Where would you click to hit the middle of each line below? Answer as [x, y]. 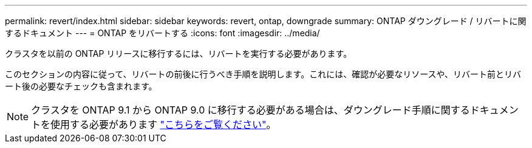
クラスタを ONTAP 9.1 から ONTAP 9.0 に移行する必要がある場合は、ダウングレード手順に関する [251, 110]
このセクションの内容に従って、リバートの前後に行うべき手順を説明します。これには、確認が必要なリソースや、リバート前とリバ [263, 74]
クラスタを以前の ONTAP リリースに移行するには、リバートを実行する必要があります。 [179, 53]
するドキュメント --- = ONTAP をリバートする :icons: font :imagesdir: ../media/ [162, 33]
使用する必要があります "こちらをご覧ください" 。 [163, 124]
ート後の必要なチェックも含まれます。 [81, 86]
